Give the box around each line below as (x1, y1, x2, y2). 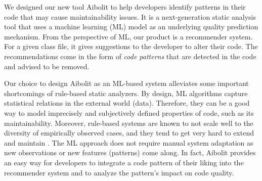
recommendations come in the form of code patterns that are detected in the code (4, 51, 256, 61)
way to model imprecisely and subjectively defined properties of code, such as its (4, 107, 254, 118)
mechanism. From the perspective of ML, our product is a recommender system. (4, 31, 253, 41)
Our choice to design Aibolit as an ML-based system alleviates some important (4, 78, 249, 88)
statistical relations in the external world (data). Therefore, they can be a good (4, 98, 250, 108)
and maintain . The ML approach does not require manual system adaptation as (4, 137, 253, 148)
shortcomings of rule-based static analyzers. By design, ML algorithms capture (4, 87, 248, 98)
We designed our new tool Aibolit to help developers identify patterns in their (4, 2, 246, 12)
